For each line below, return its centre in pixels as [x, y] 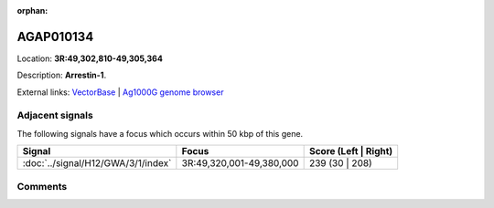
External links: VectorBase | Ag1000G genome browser [120, 92]
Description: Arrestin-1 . [62, 75]
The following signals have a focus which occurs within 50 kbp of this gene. [160, 133]
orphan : [32, 10]
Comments [42, 186]
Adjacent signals [55, 116]
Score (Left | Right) [351, 151]
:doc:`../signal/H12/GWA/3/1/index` [97, 163]
